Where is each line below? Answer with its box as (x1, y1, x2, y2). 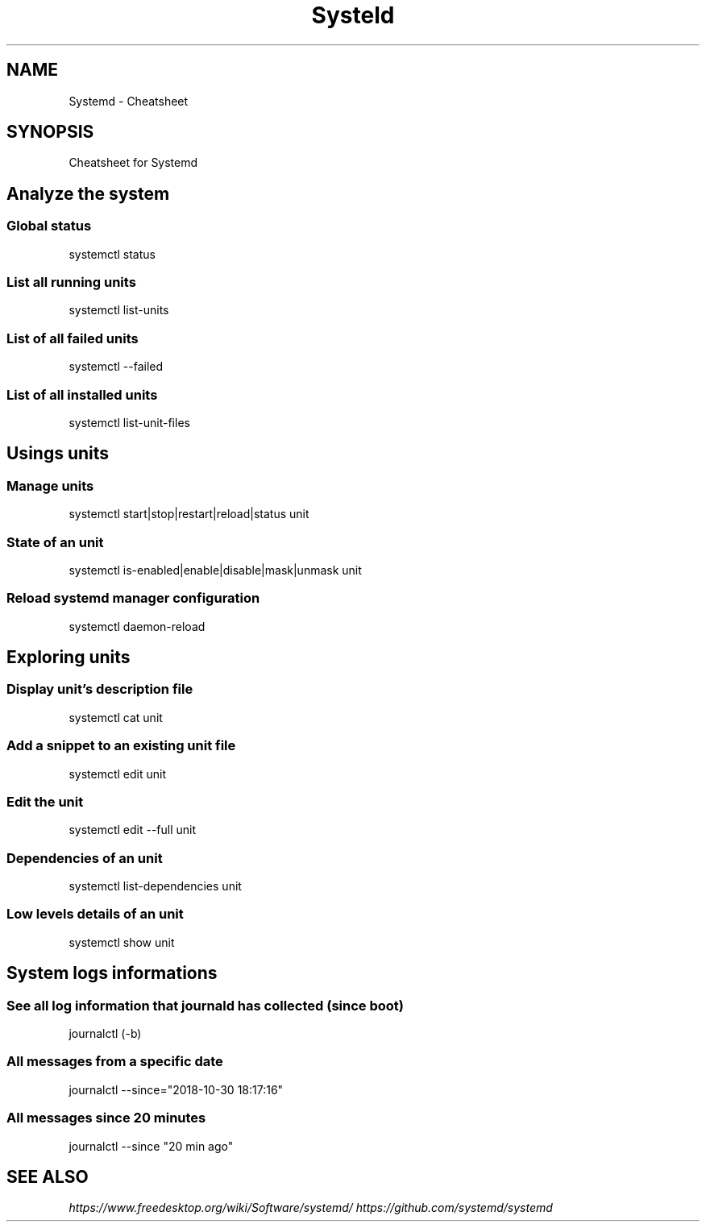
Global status (6, 218, 92, 234)
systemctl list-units (69, 303, 169, 317)
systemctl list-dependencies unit (69, 879, 242, 894)
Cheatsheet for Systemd (69, 156, 198, 170)
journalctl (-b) (69, 1027, 142, 1041)
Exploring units (6, 647, 131, 668)
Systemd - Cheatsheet (69, 93, 189, 108)
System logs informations (6, 963, 218, 984)
